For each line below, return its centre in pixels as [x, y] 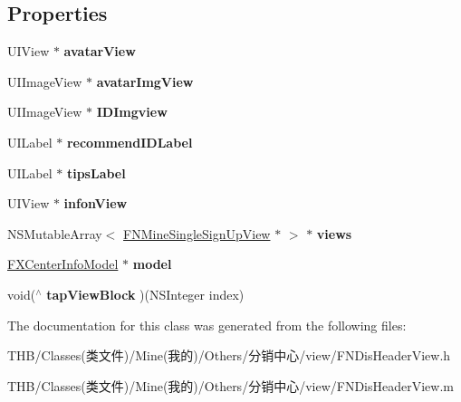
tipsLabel [96, 172]
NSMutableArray [55, 233]
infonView [96, 203]
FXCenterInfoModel [63, 264]
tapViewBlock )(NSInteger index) [145, 294]
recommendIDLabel [130, 142]
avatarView [100, 51]
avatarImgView [145, 81]
